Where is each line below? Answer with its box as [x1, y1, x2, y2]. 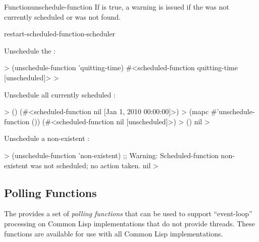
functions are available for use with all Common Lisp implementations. [4, 228, 223, 238]
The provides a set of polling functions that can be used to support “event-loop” [4, 208, 252, 219]
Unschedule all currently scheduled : [4, 89, 116, 100]
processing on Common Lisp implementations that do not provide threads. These [4, 218, 255, 228]
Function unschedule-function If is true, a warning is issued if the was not [4, 2, 229, 12]
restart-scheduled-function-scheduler [4, 28, 116, 39]
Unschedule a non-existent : [4, 133, 89, 143]
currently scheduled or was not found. [4, 11, 121, 22]
